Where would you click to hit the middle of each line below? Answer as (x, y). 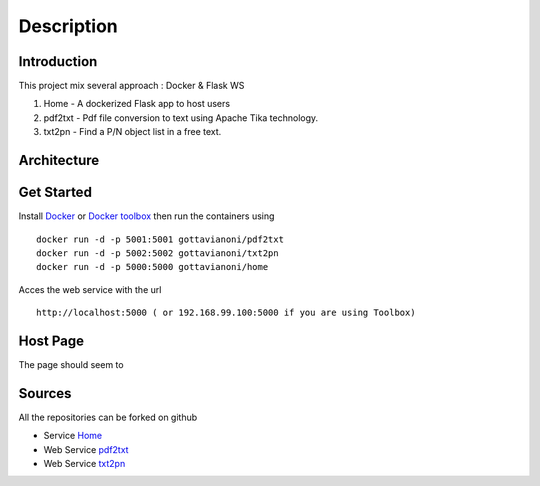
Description (68, 26)
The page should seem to (71, 365)
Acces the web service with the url (90, 289)
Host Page (51, 340)
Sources (45, 393)
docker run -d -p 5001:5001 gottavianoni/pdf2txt (160, 239)
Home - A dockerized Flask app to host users (136, 104)
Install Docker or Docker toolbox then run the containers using (146, 216)
